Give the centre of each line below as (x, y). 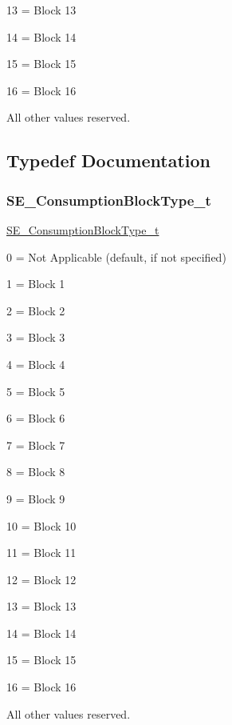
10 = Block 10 (41, 525)
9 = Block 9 (36, 498)
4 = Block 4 (36, 364)
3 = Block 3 (36, 337)
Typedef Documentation (108, 160)
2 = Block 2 (36, 310)
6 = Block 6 (36, 418)
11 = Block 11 (41, 553)
